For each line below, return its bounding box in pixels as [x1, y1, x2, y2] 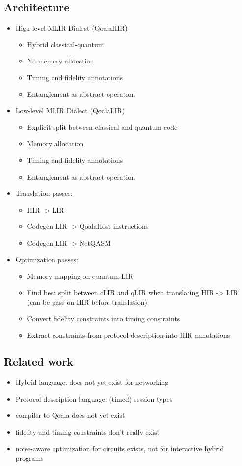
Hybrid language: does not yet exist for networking [15, 377, 169, 387]
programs [15, 453, 44, 463]
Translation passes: [15, 188, 73, 198]
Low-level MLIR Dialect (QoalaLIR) [15, 105, 125, 116]
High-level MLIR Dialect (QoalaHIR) [15, 23, 128, 33]
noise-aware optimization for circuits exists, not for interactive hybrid [15, 443, 224, 453]
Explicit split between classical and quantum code [27, 122, 178, 132]
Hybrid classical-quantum [27, 39, 104, 49]
